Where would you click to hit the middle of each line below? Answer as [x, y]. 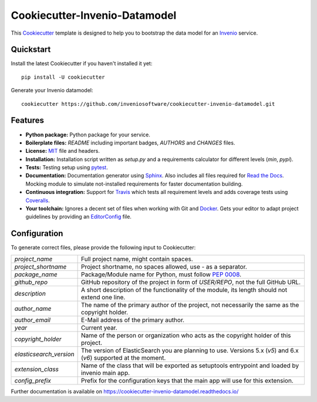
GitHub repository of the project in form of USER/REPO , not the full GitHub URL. [191, 282]
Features [27, 120]
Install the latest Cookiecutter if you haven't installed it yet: [82, 63]
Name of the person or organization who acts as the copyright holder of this [186, 335]
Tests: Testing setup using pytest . [67, 168]
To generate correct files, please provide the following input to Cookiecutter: [103, 247]
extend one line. [103, 297]
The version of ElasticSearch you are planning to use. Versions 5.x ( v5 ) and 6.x [190, 350]
